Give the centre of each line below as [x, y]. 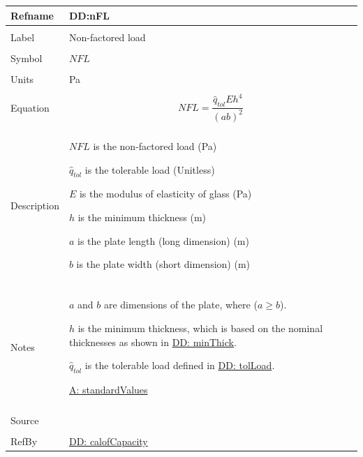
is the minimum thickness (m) [142, 217]
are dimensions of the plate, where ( [180, 305]
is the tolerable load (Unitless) [150, 169]
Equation [30, 107]
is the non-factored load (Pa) [155, 146]
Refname [32, 15]
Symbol [27, 58]
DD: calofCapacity [108, 441]
